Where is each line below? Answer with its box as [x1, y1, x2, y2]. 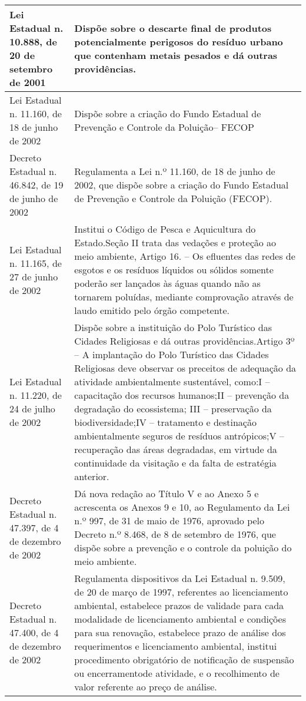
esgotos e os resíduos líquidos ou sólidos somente [74, 263, 274, 276]
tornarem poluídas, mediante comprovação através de [74, 290, 294, 303]
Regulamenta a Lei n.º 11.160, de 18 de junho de [74, 164, 275, 178]
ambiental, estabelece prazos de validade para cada [74, 599, 284, 612]
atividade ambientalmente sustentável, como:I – [74, 375, 270, 388]
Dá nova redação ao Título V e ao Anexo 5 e [74, 487, 259, 500]
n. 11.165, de [9, 256, 62, 270]
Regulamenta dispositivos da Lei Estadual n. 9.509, [74, 571, 285, 585]
